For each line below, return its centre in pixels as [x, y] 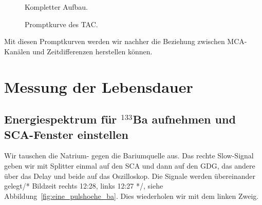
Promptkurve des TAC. [61, 24]
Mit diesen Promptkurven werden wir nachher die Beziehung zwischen [115, 41]
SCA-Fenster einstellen [66, 134]
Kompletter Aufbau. [56, 7]
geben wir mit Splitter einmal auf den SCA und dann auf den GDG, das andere [130, 165]
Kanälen [17, 51]
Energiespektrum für [61, 119]
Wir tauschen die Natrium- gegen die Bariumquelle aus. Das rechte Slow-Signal [129, 156]
